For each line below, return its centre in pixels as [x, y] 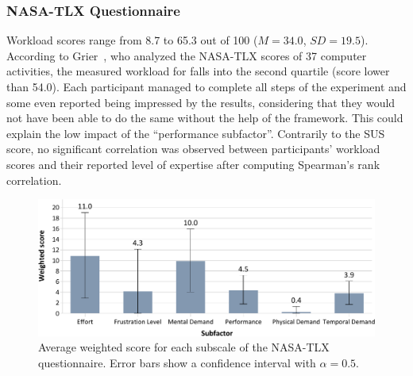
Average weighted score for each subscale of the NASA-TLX [184, 347]
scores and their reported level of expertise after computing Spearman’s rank [193, 164]
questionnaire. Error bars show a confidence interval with [177, 363]
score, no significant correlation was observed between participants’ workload [193, 149]
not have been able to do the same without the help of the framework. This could [205, 118]
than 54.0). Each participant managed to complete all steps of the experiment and [206, 86]
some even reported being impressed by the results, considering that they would [201, 102]
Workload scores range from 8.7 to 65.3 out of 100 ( [132, 40]
